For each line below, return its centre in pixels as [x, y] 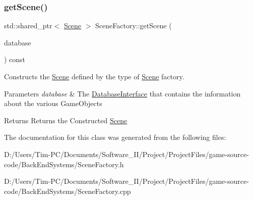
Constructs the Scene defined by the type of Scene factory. [94, 76]
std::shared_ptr [28, 26]
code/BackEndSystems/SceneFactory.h [64, 164]
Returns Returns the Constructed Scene [66, 120]
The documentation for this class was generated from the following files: [115, 137]
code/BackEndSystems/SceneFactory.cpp [68, 191]
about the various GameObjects [53, 103]
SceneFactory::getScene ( [134, 26]
